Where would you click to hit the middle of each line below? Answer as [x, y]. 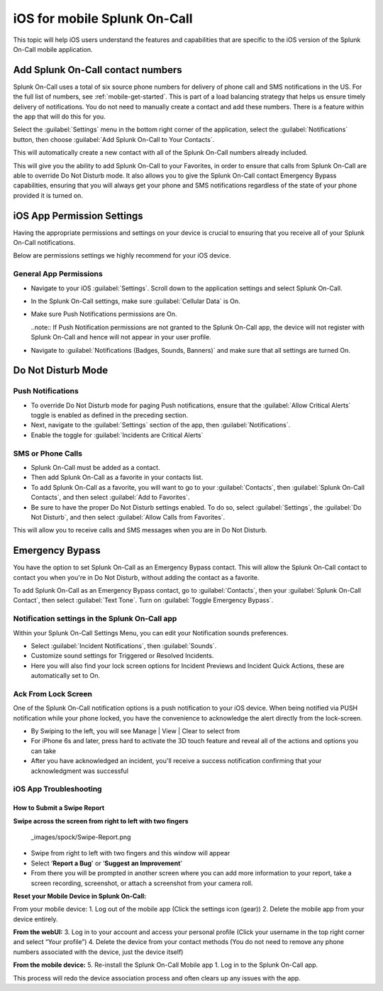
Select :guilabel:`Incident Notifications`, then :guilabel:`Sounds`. [124, 645]
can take [44, 751]
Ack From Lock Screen [52, 694]
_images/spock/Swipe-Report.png [81, 837]
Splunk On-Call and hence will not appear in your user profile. [121, 337]
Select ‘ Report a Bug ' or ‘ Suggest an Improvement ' [106, 863]
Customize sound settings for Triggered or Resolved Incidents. [122, 656]
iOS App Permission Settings [78, 215]
